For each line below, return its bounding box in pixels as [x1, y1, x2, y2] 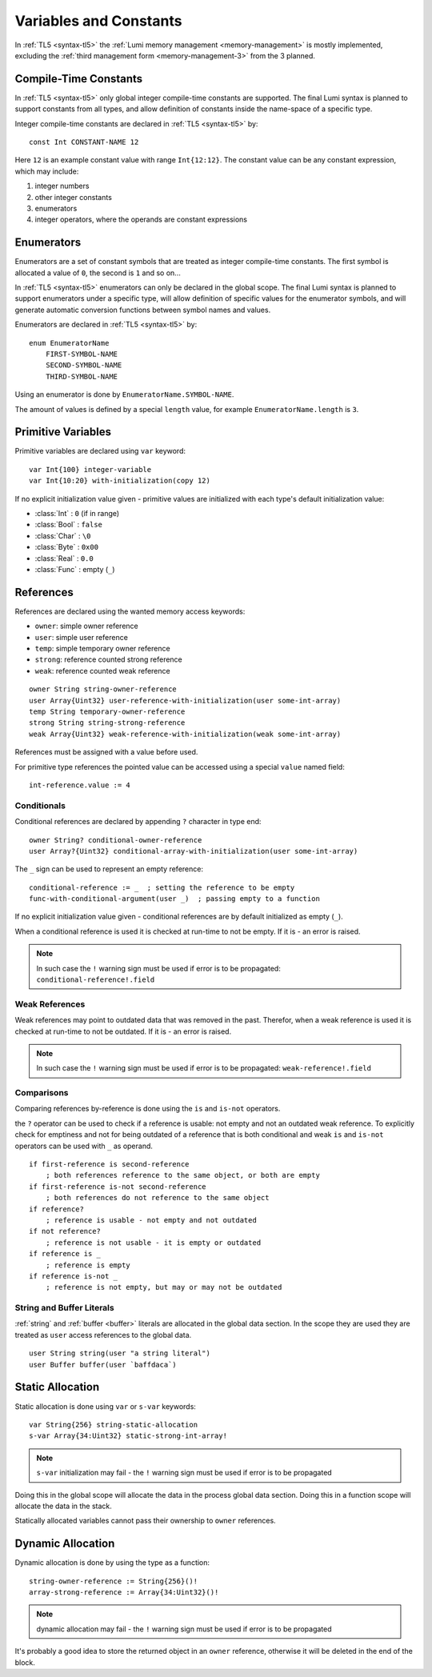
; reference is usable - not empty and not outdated [45, 1215, 258, 1224]
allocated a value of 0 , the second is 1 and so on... [14, 268, 182, 278]
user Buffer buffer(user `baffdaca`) [29, 1360, 178, 1369]
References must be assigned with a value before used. [14, 747, 198, 757]
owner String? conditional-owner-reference [29, 835, 202, 844]
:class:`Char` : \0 [34, 530, 91, 540]
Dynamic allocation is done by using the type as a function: [14, 1558, 210, 1567]
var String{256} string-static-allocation [29, 1420, 198, 1429]
